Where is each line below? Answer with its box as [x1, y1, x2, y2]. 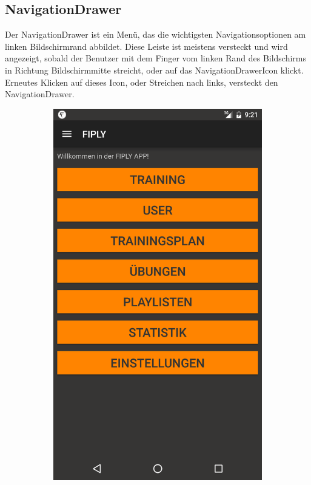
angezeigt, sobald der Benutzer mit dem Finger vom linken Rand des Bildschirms [5, 52, 307, 64]
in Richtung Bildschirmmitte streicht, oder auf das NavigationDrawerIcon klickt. [5, 63, 304, 76]
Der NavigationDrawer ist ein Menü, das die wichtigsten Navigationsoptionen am [5, 28, 306, 41]
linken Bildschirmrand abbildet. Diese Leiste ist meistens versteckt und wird [5, 40, 288, 52]
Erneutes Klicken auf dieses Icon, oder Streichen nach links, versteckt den [5, 75, 278, 88]
